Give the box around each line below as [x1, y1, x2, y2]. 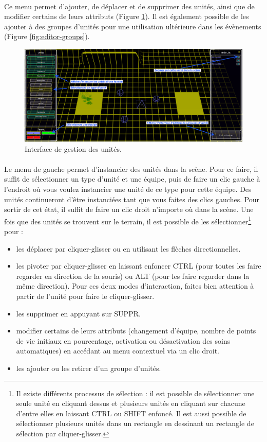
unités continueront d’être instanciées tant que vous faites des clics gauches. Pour [4, 193, 260, 204]
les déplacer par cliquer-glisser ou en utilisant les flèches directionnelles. [16, 243, 241, 254]
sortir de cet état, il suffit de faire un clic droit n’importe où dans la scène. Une [4, 204, 254, 215]
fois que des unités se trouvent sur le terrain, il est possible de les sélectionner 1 [4, 214, 252, 226]
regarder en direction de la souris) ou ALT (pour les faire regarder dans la [16, 270, 250, 281]
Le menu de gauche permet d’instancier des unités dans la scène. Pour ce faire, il [4, 163, 258, 174]
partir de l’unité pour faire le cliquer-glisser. [16, 291, 155, 302]
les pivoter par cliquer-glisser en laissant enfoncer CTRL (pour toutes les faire [16, 260, 261, 271]
